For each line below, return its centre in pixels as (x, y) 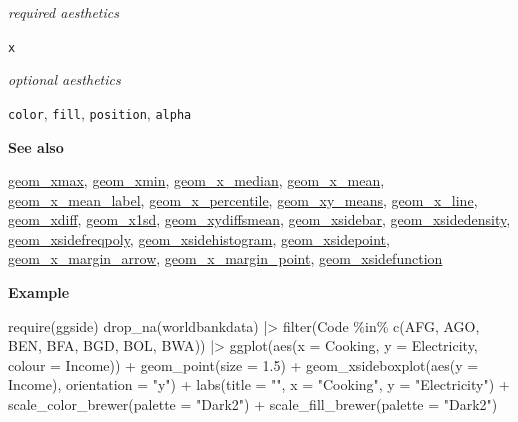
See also (36, 146)
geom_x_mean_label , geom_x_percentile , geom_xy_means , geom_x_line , (243, 199)
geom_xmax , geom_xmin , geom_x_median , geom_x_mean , (196, 180)
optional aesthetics (64, 79)
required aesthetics (63, 12)
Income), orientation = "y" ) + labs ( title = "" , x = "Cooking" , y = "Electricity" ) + (259, 384)
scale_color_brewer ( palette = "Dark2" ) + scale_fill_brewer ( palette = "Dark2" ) (253, 404)
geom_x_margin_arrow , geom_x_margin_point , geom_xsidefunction (225, 258)
